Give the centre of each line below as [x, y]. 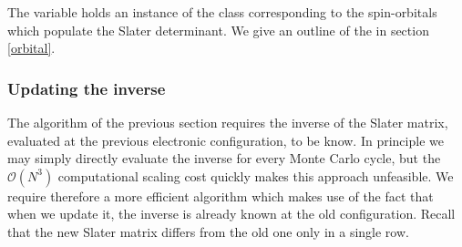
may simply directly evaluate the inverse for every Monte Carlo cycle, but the [224, 158]
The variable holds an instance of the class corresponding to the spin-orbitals [222, 12]
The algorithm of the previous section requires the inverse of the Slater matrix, [228, 122]
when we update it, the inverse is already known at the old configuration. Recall [231, 214]
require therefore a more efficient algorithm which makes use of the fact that [221, 196]
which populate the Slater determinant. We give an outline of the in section [218, 30]
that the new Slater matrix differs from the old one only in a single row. [208, 231]
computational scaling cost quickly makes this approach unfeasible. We [256, 175]
